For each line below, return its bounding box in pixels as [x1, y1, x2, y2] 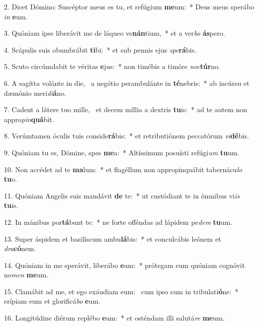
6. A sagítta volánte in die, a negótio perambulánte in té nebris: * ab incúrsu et [4, 77, 250, 88]
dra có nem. [4, 243, 36, 254]
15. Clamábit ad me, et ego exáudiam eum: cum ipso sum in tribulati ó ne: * [4, 286, 239, 296]
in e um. [4, 11, 28, 21]
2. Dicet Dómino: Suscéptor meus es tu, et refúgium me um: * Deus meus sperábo [4, 1, 255, 11]
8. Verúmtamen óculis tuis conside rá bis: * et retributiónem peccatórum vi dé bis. [4, 130, 249, 141]
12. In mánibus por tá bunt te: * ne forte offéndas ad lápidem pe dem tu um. [4, 216, 233, 227]
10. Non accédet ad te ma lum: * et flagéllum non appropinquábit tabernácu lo [4, 164, 242, 174]
